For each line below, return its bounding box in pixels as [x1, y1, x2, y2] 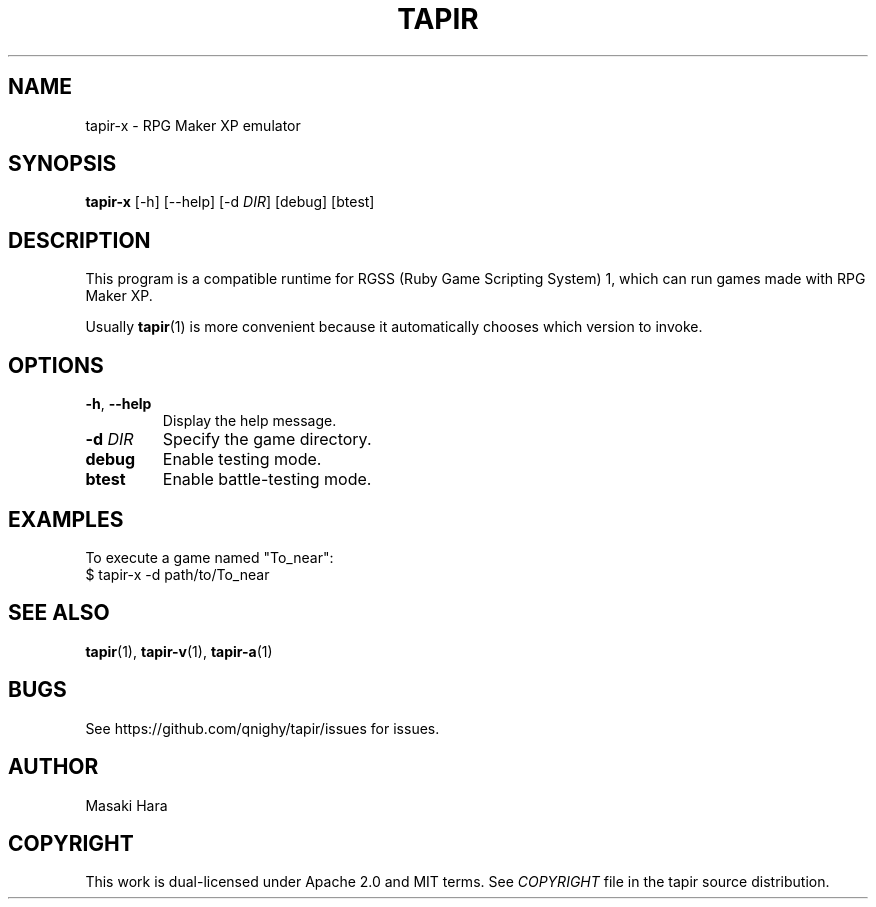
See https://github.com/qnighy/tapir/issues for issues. [85, 719, 440, 737]
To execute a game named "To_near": [85, 548, 334, 566]
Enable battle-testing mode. [162, 469, 372, 490]
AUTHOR [8, 754, 99, 780]
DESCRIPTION [8, 227, 151, 253]
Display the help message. [162, 412, 337, 430]
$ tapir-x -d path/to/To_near [85, 565, 270, 583]
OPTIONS [8, 352, 104, 378]
